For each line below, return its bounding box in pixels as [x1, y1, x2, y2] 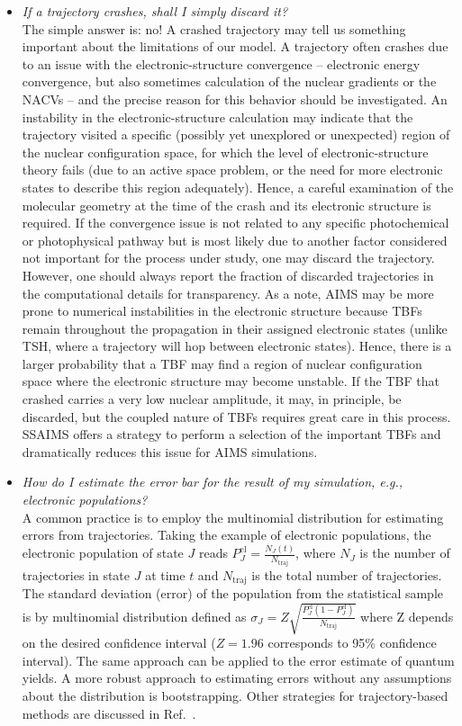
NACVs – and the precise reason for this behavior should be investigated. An [22, 89, 448, 108]
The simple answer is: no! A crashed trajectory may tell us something [22, 19, 406, 38]
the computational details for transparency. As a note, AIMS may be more [22, 283, 434, 302]
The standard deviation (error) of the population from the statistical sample [22, 584, 444, 603]
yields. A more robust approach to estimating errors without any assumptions [22, 668, 452, 687]
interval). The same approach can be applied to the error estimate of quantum [22, 650, 455, 669]
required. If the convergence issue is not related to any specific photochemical [22, 213, 449, 232]
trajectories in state [22, 565, 131, 584]
